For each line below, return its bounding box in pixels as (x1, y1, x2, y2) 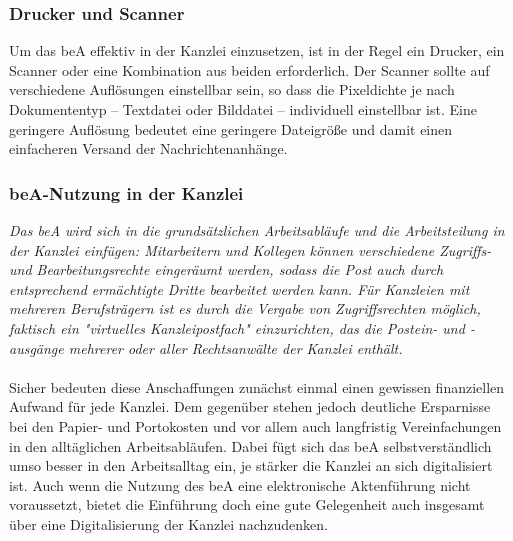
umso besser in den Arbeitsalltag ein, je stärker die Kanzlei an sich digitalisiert (9, 455, 493, 476)
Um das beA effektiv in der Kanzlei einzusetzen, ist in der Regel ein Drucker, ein (9, 40, 505, 61)
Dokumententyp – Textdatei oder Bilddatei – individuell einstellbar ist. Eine (9, 99, 477, 119)
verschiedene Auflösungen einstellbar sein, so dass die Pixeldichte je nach (9, 79, 455, 100)
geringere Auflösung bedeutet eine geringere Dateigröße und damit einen (9, 118, 453, 139)
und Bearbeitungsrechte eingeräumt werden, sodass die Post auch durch (9, 259, 444, 280)
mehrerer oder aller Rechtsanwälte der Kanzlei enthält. (68, 337, 403, 358)
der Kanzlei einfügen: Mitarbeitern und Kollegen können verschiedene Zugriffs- (9, 239, 492, 260)
